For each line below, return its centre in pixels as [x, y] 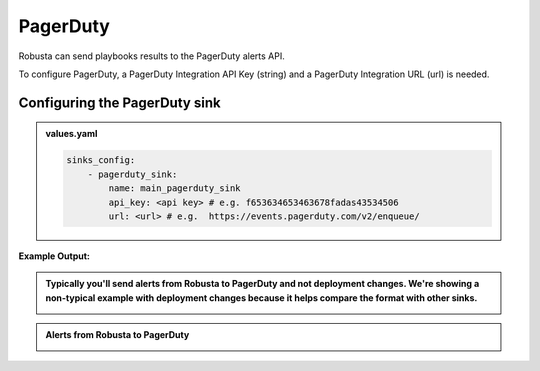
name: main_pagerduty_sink [174, 188]
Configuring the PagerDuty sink [119, 102]
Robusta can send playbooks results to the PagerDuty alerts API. [151, 56]
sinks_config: [101, 160]
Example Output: [54, 256]
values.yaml [71, 134]
